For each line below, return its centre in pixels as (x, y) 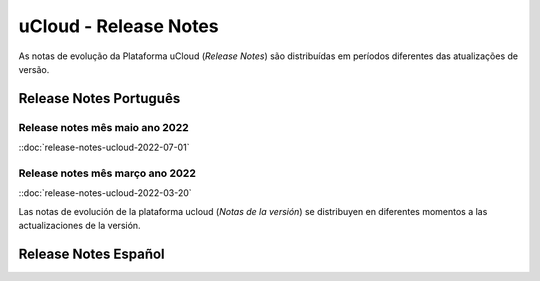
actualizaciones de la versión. (79, 226)
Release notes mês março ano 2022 (107, 173)
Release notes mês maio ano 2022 (103, 127)
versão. (34, 69)
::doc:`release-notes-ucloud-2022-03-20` (105, 193)
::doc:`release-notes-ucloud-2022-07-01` (104, 147)
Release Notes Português (99, 98)
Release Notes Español (91, 253)
